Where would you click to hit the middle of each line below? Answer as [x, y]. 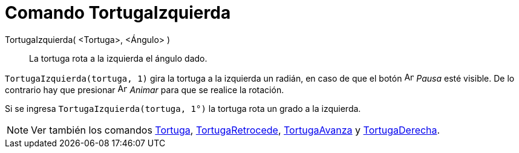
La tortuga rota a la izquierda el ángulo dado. [118, 58]
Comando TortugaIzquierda [118, 13]
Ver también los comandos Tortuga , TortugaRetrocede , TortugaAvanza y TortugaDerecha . [236, 130]
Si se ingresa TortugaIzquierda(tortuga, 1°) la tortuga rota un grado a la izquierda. [183, 108]
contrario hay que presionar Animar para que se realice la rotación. [145, 90]
